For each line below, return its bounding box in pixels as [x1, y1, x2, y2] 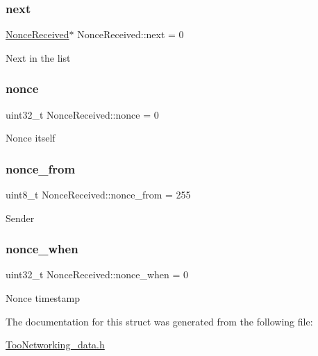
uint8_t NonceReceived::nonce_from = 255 [6, 187, 191, 202]
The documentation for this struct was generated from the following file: [6, 314, 313, 328]
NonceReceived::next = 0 [77, 27, 184, 42]
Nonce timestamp [6, 291, 81, 305]
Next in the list [6, 50, 71, 65]
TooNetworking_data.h [6, 337, 105, 352]
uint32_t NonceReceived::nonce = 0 [6, 107, 159, 121]
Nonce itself [6, 130, 56, 145]
